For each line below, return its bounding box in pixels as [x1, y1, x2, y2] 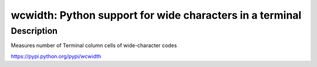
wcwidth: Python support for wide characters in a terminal [11, 9, 302, 22]
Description [11, 26, 58, 36]
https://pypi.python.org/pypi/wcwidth [11, 52, 102, 59]
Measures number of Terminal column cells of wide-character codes [11, 42, 177, 49]
